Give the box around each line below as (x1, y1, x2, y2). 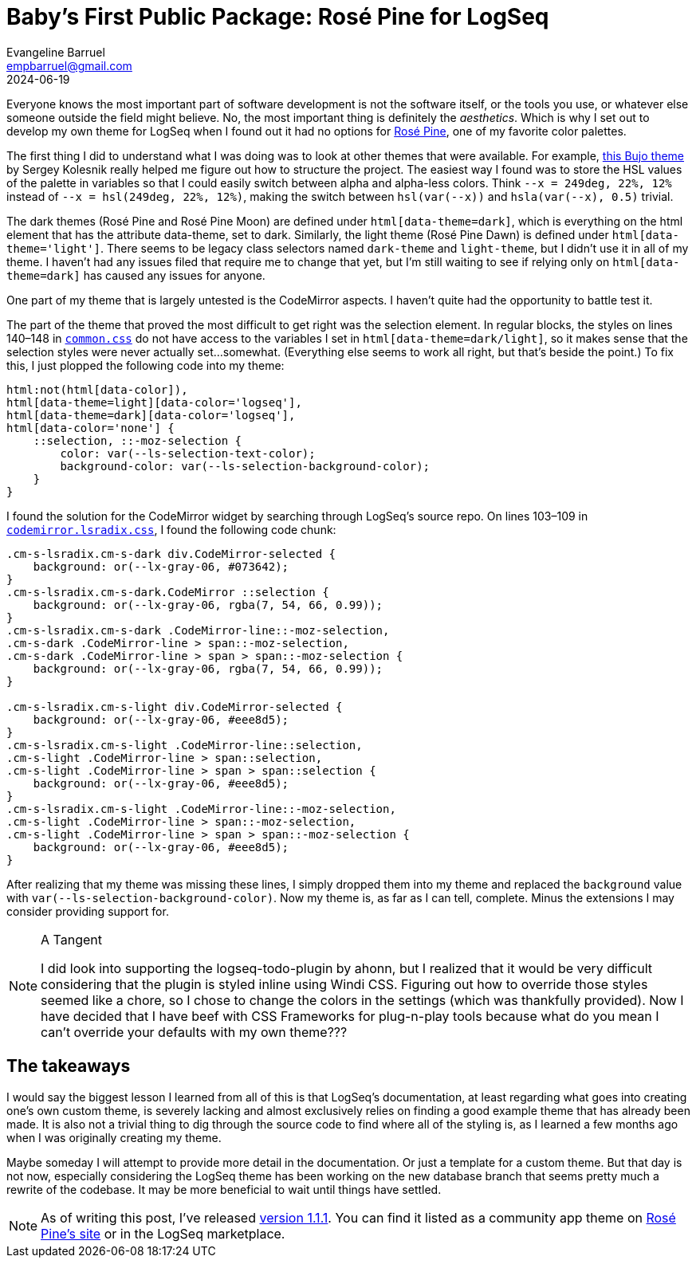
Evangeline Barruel (6, 45, 105, 59)
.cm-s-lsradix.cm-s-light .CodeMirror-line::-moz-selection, (6, 802, 396, 815)
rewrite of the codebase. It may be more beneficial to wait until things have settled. (6, 1182, 442, 1196)
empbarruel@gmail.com (6, 58, 132, 73)
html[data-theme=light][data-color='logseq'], (6, 395, 302, 409)
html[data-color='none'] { (6, 421, 175, 434)
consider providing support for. (6, 904, 169, 918)
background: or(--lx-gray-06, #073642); (33, 559, 289, 573)
